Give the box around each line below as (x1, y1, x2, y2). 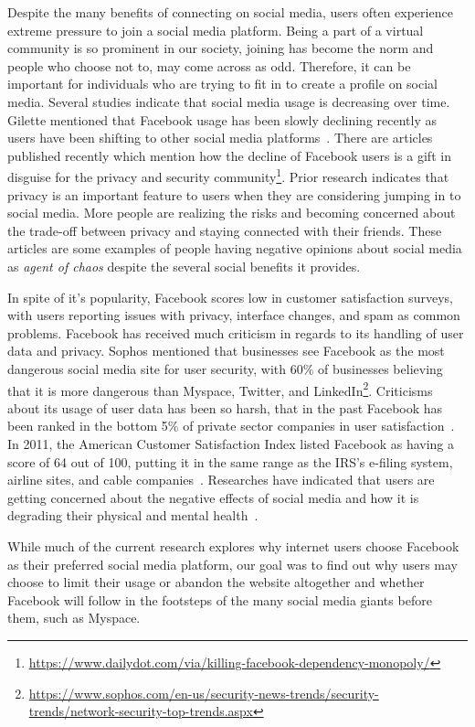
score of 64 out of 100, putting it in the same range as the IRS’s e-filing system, (7, 452, 453, 471)
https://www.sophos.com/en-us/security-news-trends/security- (28, 683, 379, 702)
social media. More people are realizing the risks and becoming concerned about (7, 203, 456, 222)
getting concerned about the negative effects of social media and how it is (7, 487, 419, 507)
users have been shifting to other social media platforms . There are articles (7, 128, 433, 147)
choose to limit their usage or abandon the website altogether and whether (7, 572, 425, 592)
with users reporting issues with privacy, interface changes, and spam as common (7, 305, 460, 325)
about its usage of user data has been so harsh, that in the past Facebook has (7, 398, 443, 417)
